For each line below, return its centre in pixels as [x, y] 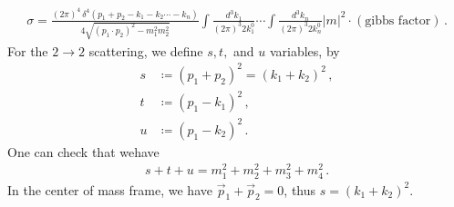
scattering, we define [146, 50]
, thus [300, 189]
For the [28, 50]
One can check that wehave [83, 151]
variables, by [304, 50]
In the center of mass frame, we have [110, 189]
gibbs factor [398, 20]
